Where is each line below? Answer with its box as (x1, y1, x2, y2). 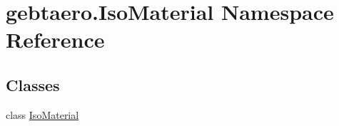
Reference (6, 25, 105, 54)
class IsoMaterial (6, 107, 79, 122)
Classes (6, 73, 60, 95)
